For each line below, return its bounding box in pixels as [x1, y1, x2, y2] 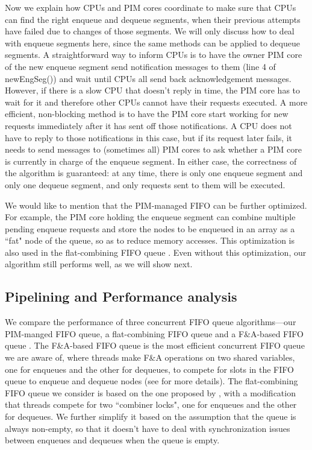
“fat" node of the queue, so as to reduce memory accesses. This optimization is [5, 234, 295, 247]
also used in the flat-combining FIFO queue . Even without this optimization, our [5, 246, 307, 258]
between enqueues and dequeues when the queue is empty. [5, 434, 220, 446]
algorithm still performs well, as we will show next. [5, 258, 193, 270]
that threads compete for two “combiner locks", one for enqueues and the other [5, 398, 297, 411]
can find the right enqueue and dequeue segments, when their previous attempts [5, 13, 301, 25]
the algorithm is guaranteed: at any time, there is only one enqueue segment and [5, 166, 303, 179]
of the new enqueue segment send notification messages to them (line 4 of [5, 60, 276, 72]
